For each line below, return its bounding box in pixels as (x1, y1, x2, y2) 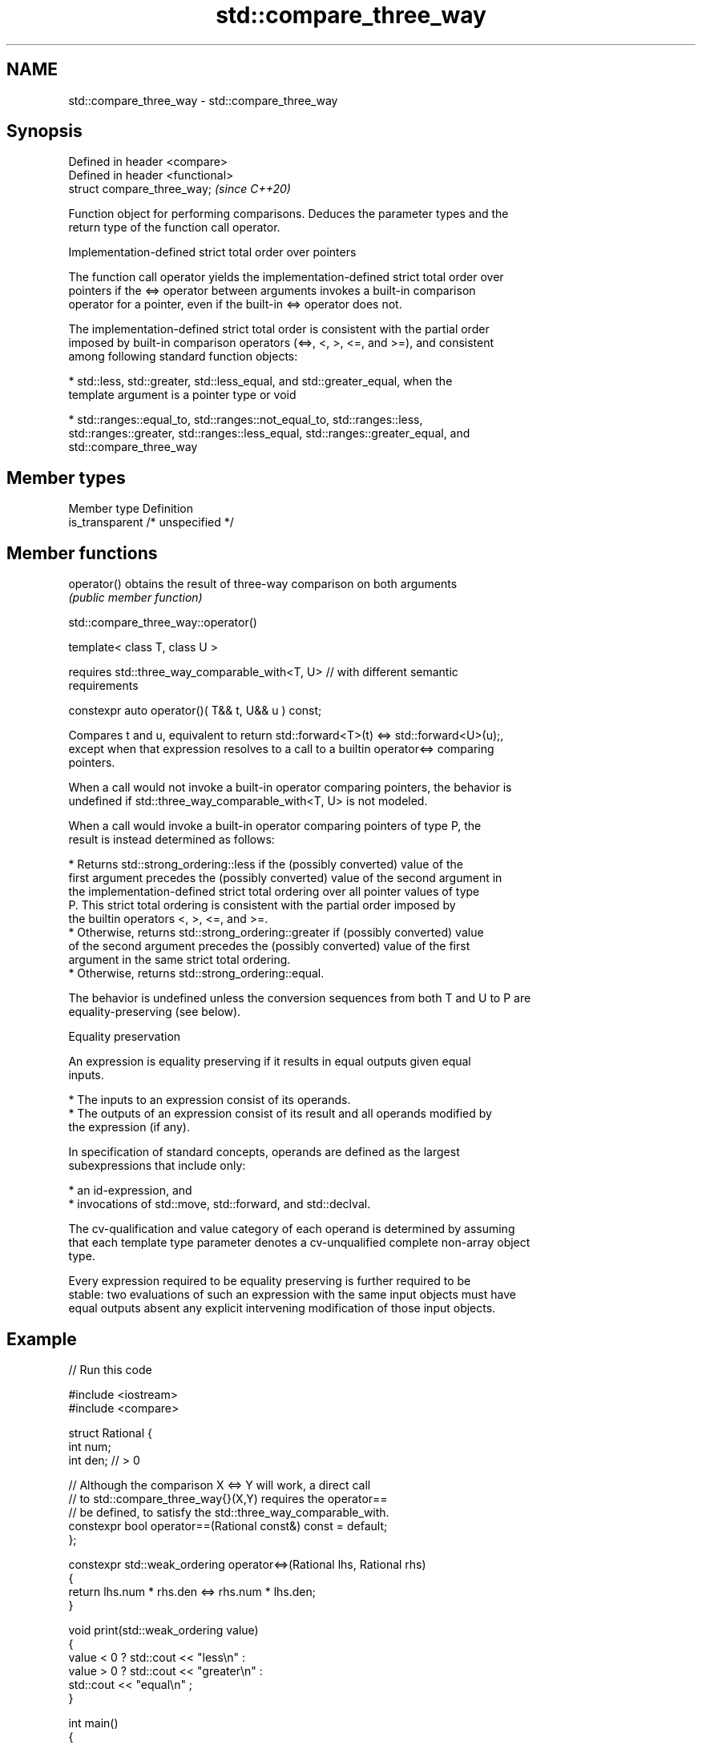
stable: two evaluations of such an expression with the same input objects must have (68, 1288, 516, 1302)
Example (6, 1328, 77, 1349)
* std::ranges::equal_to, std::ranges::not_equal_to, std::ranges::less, (68, 413, 423, 427)
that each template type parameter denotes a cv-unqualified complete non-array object (68, 1235, 531, 1250)
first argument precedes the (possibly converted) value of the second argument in (68, 871, 502, 885)
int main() (68, 1715, 119, 1730)
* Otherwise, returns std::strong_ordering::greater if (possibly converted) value (68, 925, 484, 940)
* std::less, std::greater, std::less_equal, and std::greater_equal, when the (68, 374, 453, 389)
